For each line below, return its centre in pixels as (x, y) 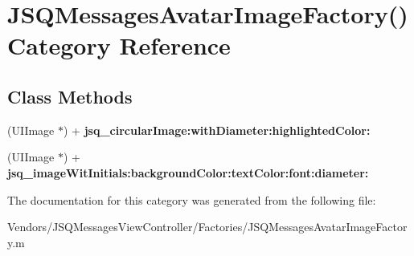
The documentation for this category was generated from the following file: (192, 199)
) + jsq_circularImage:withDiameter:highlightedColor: (217, 130)
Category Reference (119, 45)
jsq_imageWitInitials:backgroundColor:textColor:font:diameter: (188, 172)
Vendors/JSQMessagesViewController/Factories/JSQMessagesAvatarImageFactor (207, 227)
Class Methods (70, 96)
